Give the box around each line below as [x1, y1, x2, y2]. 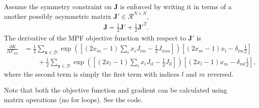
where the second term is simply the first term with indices [4, 68, 179, 79]
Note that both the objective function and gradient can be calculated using [4, 85, 227, 95]
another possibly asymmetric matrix [4, 11, 112, 21]
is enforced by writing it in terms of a [120, 1, 232, 11]
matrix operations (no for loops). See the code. [4, 94, 143, 104]
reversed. [207, 68, 234, 79]
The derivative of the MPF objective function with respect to [4, 32, 186, 42]
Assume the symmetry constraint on [4, 1, 112, 11]
